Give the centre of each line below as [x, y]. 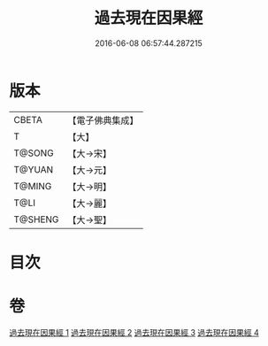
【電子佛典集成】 [103, 120]
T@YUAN [34, 169]
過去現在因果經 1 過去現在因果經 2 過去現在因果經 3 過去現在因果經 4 [134, 332]
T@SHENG [36, 219]
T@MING [33, 186]
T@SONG [34, 153]
